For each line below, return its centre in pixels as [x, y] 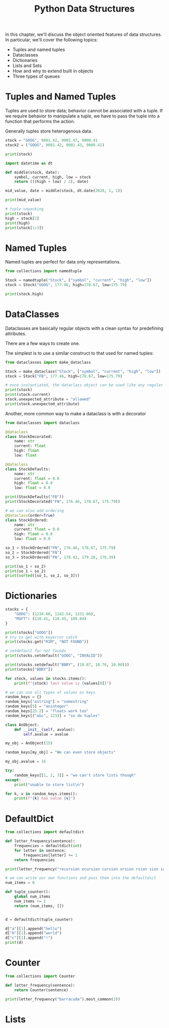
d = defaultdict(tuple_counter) [39, 919]
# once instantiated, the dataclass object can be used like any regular [84, 385]
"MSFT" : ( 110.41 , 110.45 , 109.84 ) [50, 619]
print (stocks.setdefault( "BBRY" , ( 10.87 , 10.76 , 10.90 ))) [67, 665]
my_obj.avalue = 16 [26, 761]
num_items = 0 [20, 883]
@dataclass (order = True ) [30, 515]
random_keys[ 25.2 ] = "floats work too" [47, 711]
